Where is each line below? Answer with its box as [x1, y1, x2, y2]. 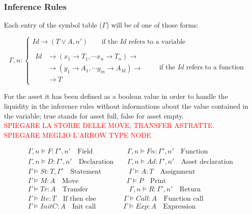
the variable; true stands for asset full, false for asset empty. [4, 110, 184, 121]
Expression [163, 203, 196, 210]
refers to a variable [129, 38, 186, 46]
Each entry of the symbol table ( [4, 20, 102, 30]
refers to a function [186, 63, 244, 71]
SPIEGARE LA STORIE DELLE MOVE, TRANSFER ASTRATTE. [4, 120, 215, 130]
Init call [72, 203, 96, 210]
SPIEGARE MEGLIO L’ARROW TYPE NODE [4, 129, 151, 140]
